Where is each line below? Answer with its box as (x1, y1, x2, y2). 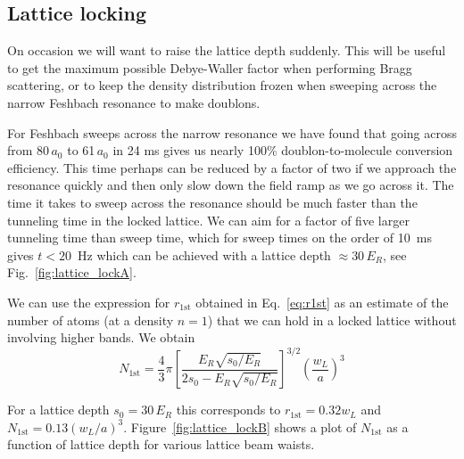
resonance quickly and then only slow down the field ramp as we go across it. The (7, 176, 454, 194)
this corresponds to (176, 400, 281, 419)
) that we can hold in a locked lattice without (207, 310, 457, 329)
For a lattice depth (7, 400, 110, 419)
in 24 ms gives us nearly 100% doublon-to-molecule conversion (112, 141, 453, 160)
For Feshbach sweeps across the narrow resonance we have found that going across (7, 123, 458, 142)
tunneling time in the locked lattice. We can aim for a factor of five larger (7, 210, 410, 229)
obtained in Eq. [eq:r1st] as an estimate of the (195, 292, 449, 311)
